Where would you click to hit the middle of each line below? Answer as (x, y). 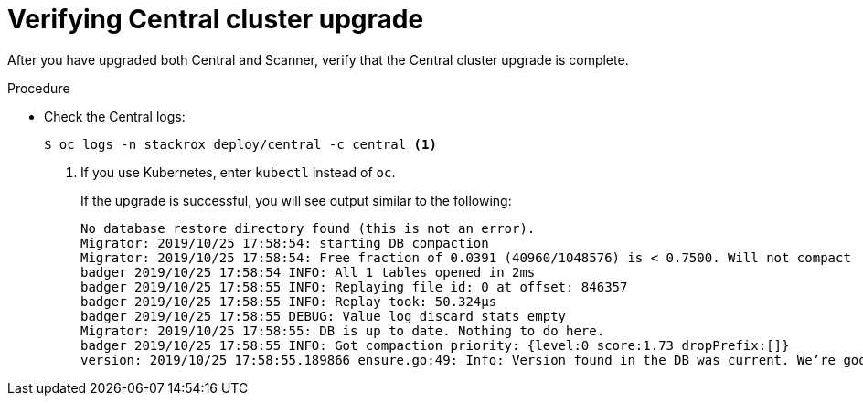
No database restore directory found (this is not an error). (308, 228)
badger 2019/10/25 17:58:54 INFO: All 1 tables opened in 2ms (308, 272)
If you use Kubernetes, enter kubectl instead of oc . (238, 172)
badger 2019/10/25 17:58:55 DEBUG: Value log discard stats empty (324, 316)
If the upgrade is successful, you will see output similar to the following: (296, 200)
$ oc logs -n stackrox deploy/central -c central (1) (240, 144)
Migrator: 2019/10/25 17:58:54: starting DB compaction (285, 243)
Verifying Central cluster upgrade (216, 19)
